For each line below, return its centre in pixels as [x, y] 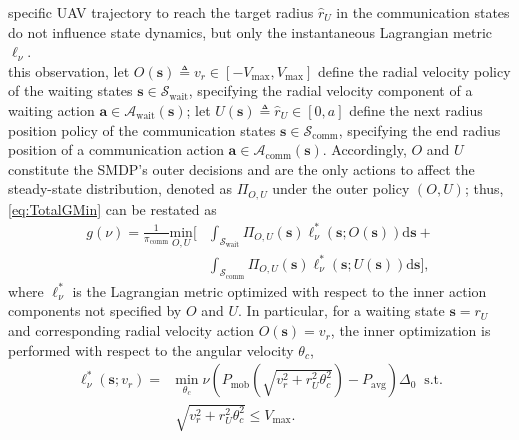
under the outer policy [341, 188]
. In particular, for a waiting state [341, 310]
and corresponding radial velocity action [131, 330]
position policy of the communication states [142, 129]
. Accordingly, [364, 149]
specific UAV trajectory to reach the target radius [161, 12]
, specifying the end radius [419, 129]
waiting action [51, 109]
